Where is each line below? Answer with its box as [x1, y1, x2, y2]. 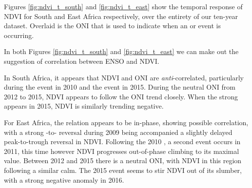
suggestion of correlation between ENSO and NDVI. [4, 56, 159, 66]
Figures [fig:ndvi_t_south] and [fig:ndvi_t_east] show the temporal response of [4, 1, 243, 11]
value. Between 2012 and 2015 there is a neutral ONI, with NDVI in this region [4, 155, 242, 166]
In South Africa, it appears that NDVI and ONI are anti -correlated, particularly [4, 72, 244, 82]
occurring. [4, 30, 34, 40]
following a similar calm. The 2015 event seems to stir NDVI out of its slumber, [4, 165, 242, 175]
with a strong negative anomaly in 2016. [4, 174, 124, 185]
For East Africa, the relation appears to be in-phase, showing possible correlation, [4, 117, 249, 127]
